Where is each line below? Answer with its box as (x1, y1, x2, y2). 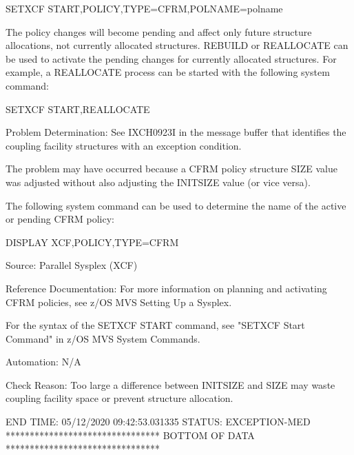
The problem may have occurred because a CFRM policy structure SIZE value (6, 161, 337, 176)
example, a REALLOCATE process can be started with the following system (6, 65, 330, 79)
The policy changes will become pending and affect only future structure (6, 24, 312, 39)
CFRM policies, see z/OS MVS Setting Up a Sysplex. (6, 294, 232, 309)
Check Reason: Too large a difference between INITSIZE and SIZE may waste (6, 377, 335, 392)
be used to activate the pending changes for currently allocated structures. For (6, 51, 337, 65)
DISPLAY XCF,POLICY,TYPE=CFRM (6, 234, 179, 249)
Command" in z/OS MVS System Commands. (6, 331, 200, 345)
